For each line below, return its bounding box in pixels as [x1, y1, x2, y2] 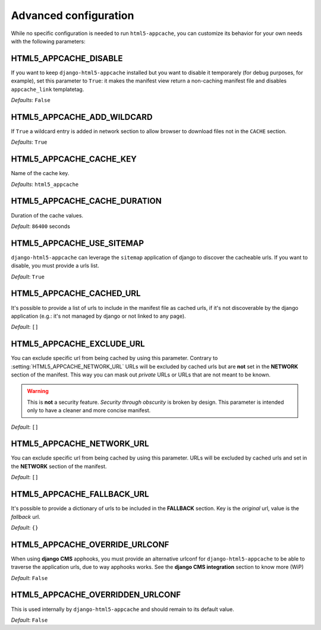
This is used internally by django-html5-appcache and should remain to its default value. [11, 606, 234, 613]
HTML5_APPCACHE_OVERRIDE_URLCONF [11, 539, 169, 549]
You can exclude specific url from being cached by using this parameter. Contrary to [11, 354, 218, 362]
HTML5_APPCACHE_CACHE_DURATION [11, 196, 162, 206]
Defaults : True [11, 138, 48, 145]
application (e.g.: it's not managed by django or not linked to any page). [11, 312, 187, 319]
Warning [27, 388, 49, 395]
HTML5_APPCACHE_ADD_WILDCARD [11, 112, 153, 122]
